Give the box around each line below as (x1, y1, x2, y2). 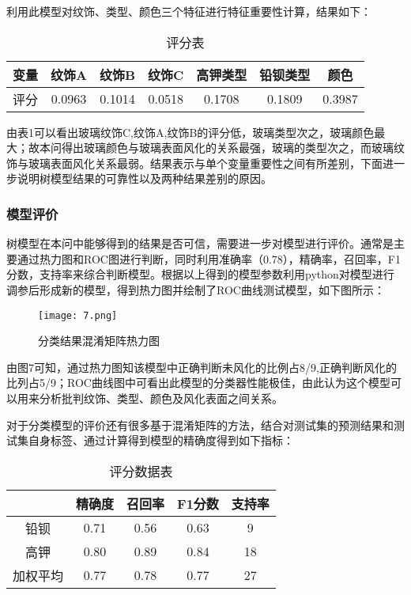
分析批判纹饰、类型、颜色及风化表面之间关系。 (39, 390, 283, 406)
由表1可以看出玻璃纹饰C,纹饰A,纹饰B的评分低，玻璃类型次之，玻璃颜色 (6, 123, 375, 140)
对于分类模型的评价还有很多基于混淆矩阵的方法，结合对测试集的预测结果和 (6, 416, 394, 433)
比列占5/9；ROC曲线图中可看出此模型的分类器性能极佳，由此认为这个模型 (6, 374, 390, 391)
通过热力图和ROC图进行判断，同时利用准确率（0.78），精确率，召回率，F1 (17, 250, 401, 267)
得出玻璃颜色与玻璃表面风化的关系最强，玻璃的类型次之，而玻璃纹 (61, 139, 405, 156)
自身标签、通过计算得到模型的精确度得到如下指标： (28, 432, 294, 449)
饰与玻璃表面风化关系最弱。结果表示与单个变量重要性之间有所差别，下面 (6, 154, 383, 171)
